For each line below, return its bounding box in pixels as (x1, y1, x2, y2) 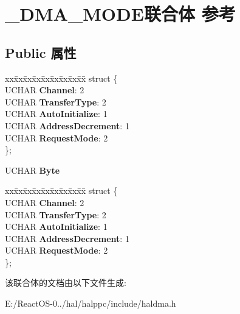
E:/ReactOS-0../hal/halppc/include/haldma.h (5, 297, 176, 310)
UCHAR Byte (5, 163, 60, 176)
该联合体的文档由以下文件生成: (5, 276, 126, 289)
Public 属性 (5, 43, 77, 62)
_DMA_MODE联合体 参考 (5, 1, 236, 26)
